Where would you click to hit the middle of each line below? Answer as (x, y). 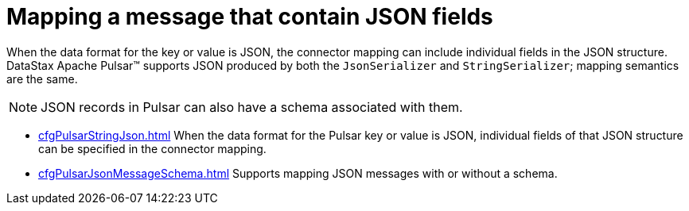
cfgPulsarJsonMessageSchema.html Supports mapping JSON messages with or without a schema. (298, 173)
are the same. (42, 79)
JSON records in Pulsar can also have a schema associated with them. (252, 107)
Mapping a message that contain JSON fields (250, 17)
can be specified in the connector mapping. (152, 148)
